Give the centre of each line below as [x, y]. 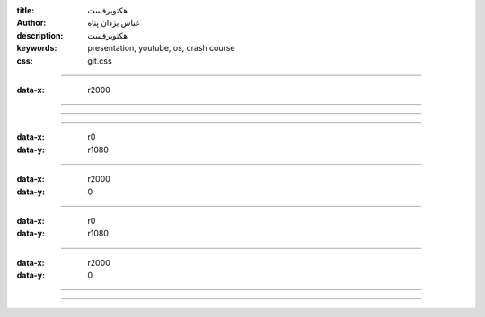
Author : [31, 23]
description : [40, 35]
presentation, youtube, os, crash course [161, 48]
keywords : [37, 48]
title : [26, 10]
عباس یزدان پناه [114, 23]
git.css [100, 60]
